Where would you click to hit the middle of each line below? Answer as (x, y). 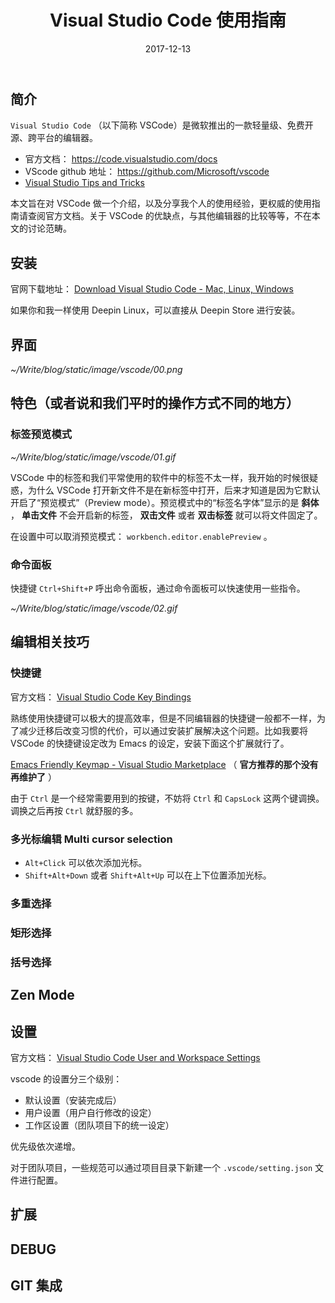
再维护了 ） (33, 777)
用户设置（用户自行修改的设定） (90, 1112)
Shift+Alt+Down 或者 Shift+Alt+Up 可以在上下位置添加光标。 (148, 875)
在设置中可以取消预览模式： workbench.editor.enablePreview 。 (141, 536)
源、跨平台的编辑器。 (54, 138)
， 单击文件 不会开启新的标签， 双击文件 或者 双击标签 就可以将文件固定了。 (166, 515)
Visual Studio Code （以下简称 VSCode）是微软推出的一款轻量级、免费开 (162, 125)
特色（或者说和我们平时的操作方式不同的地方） (155, 403)
